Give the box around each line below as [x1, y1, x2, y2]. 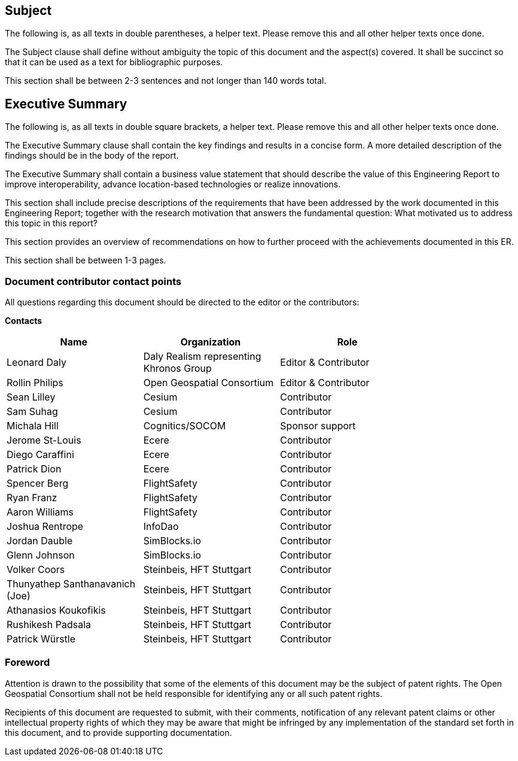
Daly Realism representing [143, 350, 261, 363]
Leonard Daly [7, 356, 66, 369]
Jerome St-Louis [7, 434, 81, 447]
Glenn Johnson [7, 549, 75, 562]
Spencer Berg [7, 477, 69, 490]
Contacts [5, 316, 42, 326]
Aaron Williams [7, 506, 74, 519]
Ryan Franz [7, 492, 57, 504]
